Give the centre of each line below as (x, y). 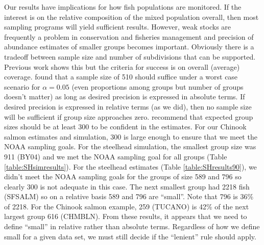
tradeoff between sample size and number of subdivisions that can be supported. (130, 56)
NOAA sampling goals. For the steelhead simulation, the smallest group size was (130, 146)
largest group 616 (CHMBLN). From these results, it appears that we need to (126, 216)
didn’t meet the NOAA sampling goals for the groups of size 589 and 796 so (123, 176)
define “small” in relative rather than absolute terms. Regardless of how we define (132, 226)
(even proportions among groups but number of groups (158, 86)
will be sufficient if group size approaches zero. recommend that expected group (129, 116)
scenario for (22, 86)
